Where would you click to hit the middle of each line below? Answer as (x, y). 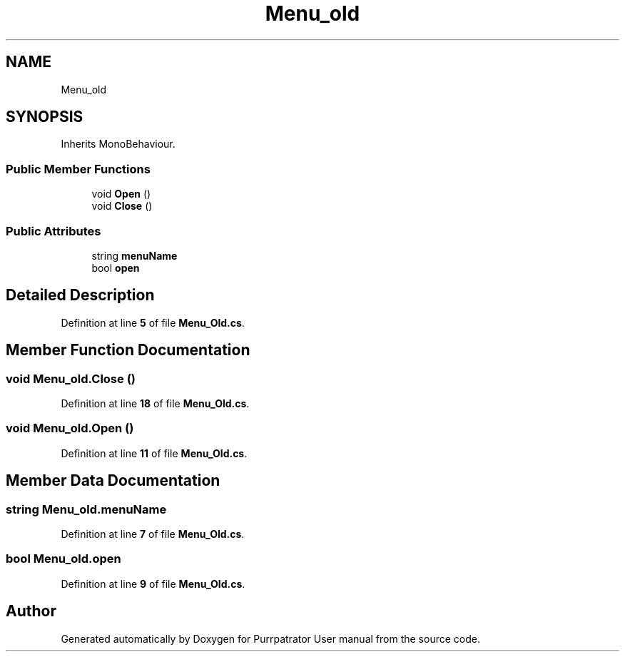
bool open (116, 268)
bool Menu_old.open (63, 559)
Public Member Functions (78, 169)
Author (31, 611)
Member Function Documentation (128, 350)
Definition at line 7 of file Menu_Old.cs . (153, 534)
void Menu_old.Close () (71, 378)
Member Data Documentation (113, 481)
